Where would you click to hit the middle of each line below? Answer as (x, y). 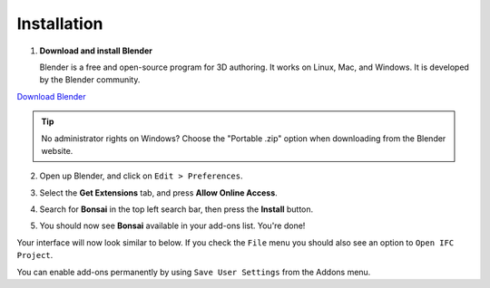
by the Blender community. (90, 80)
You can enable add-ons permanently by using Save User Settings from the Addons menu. (194, 272)
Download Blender (51, 96)
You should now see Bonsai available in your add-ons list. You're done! (172, 226)
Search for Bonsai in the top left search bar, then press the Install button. (176, 209)
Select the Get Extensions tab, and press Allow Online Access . (159, 192)
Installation (60, 24)
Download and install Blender (96, 51)
